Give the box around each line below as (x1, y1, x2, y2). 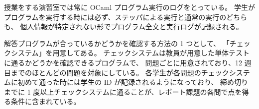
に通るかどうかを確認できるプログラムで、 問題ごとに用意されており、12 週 (4, 57, 252, 67)
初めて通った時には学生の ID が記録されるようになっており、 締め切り (17, 77, 249, 87)
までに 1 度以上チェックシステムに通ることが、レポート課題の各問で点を (4, 86, 242, 97)
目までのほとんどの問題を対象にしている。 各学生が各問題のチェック (4, 67, 229, 77)
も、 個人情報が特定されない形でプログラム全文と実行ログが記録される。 (4, 21, 243, 32)
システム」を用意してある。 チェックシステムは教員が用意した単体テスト (10, 48, 250, 58)
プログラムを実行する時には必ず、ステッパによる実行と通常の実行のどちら (4, 11, 248, 22)
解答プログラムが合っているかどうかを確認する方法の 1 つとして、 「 (4, 38, 230, 48)
